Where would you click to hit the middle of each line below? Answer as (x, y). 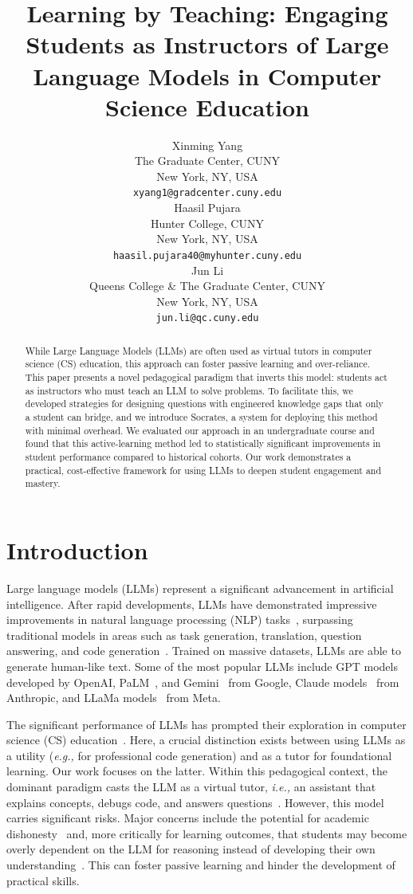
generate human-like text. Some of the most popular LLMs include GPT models (202, 666)
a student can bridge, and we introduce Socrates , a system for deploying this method (201, 417)
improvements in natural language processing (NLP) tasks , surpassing (180, 620)
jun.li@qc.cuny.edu (207, 318)
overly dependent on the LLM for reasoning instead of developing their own (191, 849)
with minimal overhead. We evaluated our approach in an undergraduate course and (200, 430)
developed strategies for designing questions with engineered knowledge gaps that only (204, 404)
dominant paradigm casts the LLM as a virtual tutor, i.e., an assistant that (191, 787)
